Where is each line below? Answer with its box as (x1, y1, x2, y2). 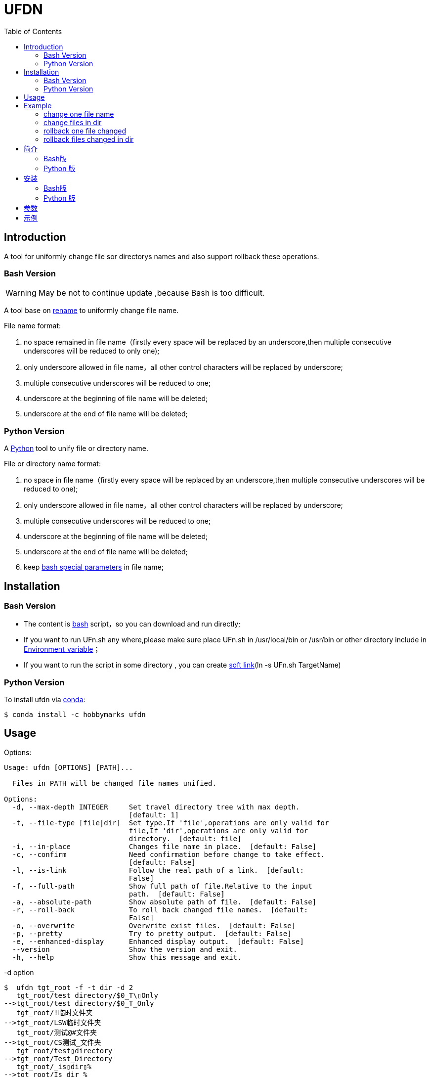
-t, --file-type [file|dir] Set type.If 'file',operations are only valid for (12, 818, 329, 827)
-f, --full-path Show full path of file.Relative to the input (12, 882, 312, 890)
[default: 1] (129, 810, 179, 819)
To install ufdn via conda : (4, 695, 86, 704)
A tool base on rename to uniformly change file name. (4, 306, 179, 315)
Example (24, 101, 52, 110)
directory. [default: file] (129, 834, 242, 843)
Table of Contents (4, 27, 62, 36)
